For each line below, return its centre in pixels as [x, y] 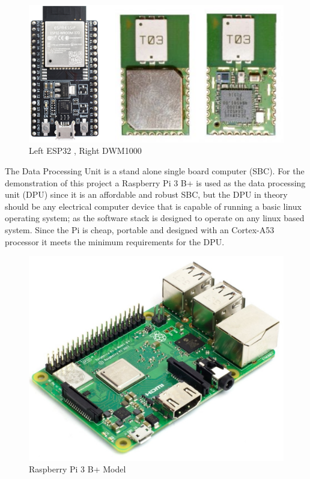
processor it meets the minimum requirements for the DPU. [115, 241]
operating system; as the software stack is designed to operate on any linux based [155, 218]
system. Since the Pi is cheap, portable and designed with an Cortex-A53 [140, 229]
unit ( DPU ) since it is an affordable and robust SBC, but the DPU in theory [146, 194]
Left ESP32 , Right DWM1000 [85, 151]
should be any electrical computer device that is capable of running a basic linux [153, 206]
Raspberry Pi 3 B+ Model [77, 469]
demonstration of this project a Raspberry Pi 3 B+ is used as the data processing [155, 182]
